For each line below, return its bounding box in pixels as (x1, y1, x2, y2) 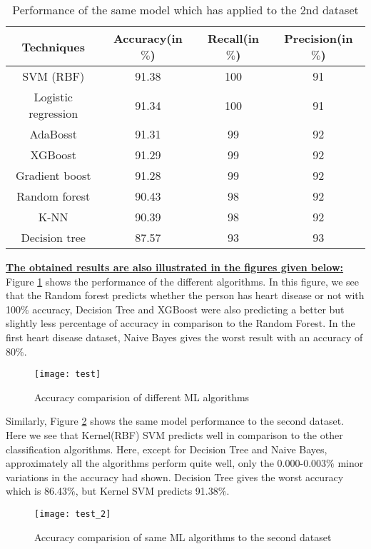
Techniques (21, 38, 85, 55)
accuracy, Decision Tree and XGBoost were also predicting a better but (32, 301, 345, 316)
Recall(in (208, 30, 260, 46)
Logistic (34, 89, 73, 105)
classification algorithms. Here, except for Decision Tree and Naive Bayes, (6, 441, 327, 456)
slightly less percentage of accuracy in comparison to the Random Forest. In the (6, 316, 355, 331)
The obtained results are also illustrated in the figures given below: (6, 260, 344, 274)
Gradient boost (15, 167, 91, 183)
